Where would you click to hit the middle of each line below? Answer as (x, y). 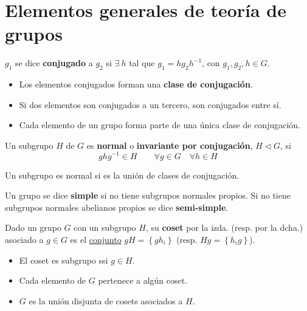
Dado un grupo (33, 227)
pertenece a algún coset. (143, 280)
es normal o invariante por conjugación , (170, 145)
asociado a (24, 239)
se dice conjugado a (54, 63)
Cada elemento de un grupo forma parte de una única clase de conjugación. (160, 125)
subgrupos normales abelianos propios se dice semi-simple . (117, 207)
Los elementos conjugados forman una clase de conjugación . (136, 84)
